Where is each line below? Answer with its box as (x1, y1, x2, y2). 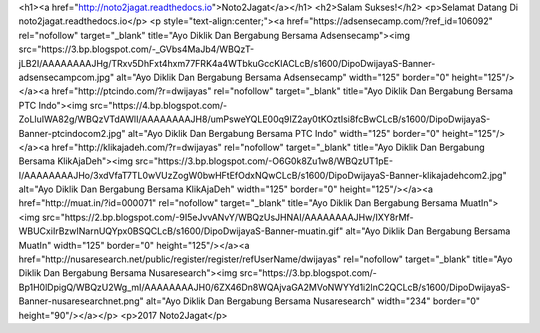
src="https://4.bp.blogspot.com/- (89, 99, 228, 111)
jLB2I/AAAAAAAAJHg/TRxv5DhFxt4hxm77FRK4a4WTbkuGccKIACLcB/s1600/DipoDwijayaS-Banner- (18, 57, 436, 69)
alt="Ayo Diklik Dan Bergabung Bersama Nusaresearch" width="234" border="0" (145, 295, 480, 307)
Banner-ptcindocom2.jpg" (18, 127, 126, 139)
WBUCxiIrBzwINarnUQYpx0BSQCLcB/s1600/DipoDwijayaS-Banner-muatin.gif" (18, 225, 344, 237)
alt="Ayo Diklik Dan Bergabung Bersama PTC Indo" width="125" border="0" (127, 127, 440, 139)
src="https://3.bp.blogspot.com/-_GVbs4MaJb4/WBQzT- (18, 43, 255, 55)
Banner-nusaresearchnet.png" (18, 295, 144, 307)
